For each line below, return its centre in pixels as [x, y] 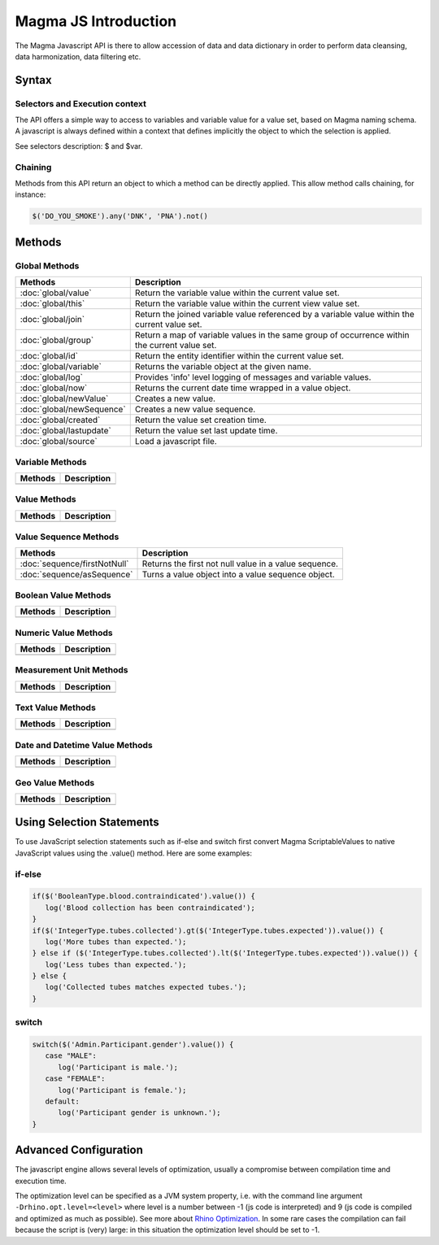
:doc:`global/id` [49, 356]
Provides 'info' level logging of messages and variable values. [253, 377]
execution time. [41, 1181]
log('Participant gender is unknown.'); [139, 1113]
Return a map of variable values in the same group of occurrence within [272, 335]
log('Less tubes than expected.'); [116, 964]
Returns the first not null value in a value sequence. [240, 564]
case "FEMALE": [75, 1079]
